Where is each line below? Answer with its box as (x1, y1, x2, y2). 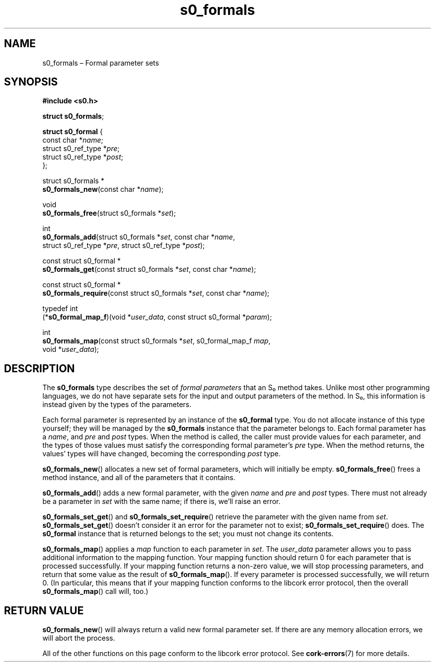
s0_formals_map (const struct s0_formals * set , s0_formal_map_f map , (42, 336, 271, 345)
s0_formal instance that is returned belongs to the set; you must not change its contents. (42, 529, 334, 538)
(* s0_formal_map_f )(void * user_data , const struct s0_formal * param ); (42, 313, 272, 322)
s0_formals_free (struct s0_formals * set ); (42, 209, 176, 218)
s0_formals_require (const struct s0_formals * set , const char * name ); (42, 289, 270, 298)
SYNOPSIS (4, 76, 58, 88)
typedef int (42, 304, 78, 313)
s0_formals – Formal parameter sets (42, 58, 159, 67)
